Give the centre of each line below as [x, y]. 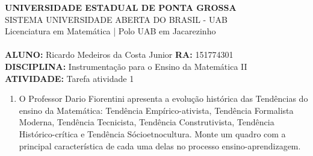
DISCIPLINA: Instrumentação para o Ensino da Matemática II [126, 66]
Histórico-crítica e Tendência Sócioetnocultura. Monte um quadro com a [152, 133]
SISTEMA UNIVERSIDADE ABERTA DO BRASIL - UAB [116, 19]
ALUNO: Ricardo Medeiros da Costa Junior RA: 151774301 [119, 55]
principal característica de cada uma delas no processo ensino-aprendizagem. [160, 145]
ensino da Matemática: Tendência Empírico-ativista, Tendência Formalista [156, 110]
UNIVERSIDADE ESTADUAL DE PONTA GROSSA [121, 7]
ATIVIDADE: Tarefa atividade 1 [70, 78]
